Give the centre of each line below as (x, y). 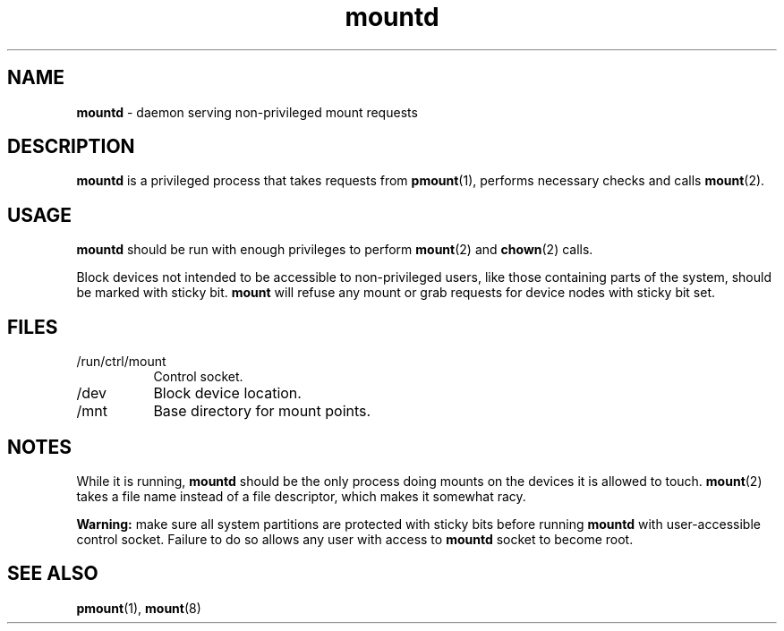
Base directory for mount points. (262, 411)
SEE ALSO (53, 574)
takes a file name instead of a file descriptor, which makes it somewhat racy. (301, 496)
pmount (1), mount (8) (139, 608)
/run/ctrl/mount (121, 362)
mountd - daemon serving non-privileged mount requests (247, 112)
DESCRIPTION (71, 147)
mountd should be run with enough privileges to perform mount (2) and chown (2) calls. (335, 250)
